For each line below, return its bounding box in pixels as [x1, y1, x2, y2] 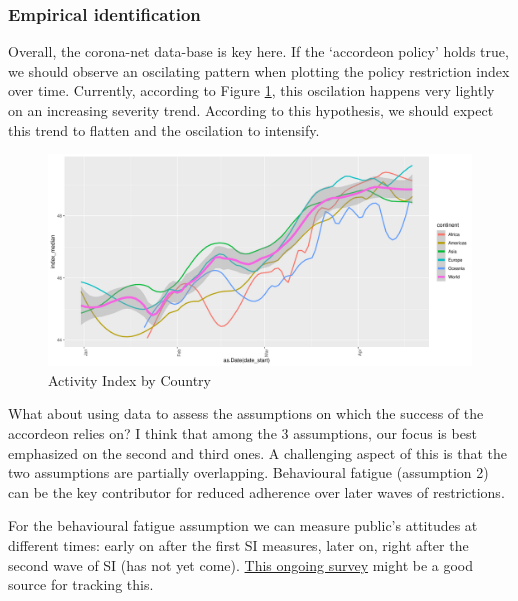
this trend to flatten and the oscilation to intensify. [8, 119, 320, 140]
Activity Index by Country [48, 369, 212, 390]
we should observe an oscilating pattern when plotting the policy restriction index [8, 60, 510, 81]
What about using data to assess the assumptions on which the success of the [8, 403, 484, 424]
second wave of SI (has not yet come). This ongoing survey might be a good [8, 554, 474, 575]
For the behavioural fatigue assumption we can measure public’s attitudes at [8, 515, 478, 536]
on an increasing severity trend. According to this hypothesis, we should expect [8, 100, 494, 120]
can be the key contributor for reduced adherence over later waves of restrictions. [8, 481, 505, 502]
